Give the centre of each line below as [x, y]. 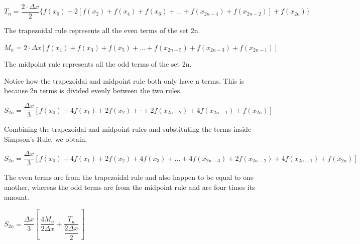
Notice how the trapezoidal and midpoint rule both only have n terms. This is [124, 80]
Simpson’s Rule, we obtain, [46, 139]
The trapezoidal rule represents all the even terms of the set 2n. [102, 30]
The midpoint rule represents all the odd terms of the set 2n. [98, 64]
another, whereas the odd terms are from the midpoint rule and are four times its [130, 187]
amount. [17, 197]
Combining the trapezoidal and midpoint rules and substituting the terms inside [128, 129]
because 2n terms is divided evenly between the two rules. [93, 90]
